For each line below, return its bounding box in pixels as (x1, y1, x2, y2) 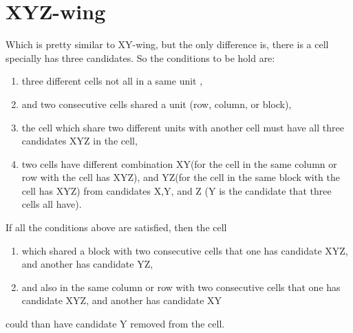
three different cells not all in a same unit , (21, 74, 203, 88)
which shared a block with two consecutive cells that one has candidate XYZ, (21, 243, 348, 257)
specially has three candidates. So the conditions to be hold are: (6, 50, 275, 65)
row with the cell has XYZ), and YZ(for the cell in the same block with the (21, 170, 340, 184)
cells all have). (21, 197, 82, 211)
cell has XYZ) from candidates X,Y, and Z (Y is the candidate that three (21, 183, 332, 197)
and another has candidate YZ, (21, 257, 153, 271)
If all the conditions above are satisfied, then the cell (6, 220, 227, 235)
